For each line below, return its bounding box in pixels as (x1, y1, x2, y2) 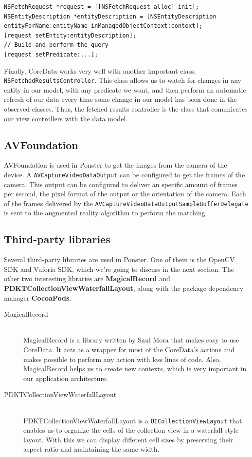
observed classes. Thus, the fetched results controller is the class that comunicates (4, 104, 248, 114)
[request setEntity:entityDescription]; (4, 32, 137, 39)
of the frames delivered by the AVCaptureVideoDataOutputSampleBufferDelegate (4, 198, 249, 208)
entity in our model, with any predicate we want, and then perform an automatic (4, 84, 246, 95)
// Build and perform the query (4, 41, 108, 49)
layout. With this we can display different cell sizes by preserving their (23, 434, 234, 444)
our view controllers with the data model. (4, 113, 128, 123)
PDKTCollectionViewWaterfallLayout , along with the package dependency (4, 283, 244, 293)
